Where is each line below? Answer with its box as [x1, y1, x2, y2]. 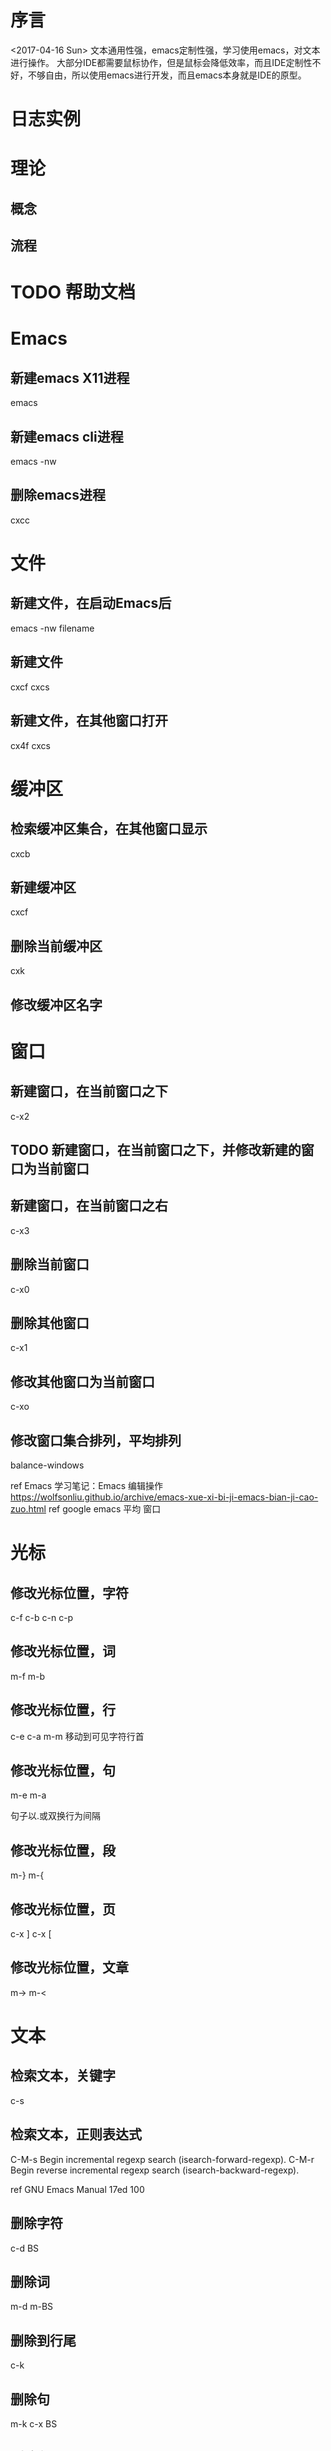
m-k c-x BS [10, 2417, 58, 2430]
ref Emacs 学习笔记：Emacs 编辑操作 [10, 1480, 164, 1491]
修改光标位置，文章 [10, 1959, 129, 1976]
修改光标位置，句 [10, 1762, 116, 1780]
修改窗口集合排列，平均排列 [10, 1432, 182, 1449]
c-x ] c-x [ [10, 1928, 52, 1940]
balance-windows [10, 1459, 85, 1471]
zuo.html [10, 1503, 47, 1515]
